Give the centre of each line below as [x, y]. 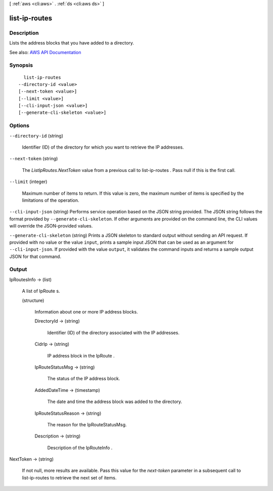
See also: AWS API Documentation [45, 52]
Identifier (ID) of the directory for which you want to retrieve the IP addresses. [103, 147]
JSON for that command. [35, 256]
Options [19, 125]
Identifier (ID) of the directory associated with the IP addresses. [113, 332]
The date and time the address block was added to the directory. [115, 401]
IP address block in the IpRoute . [81, 355]
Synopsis [21, 65]
